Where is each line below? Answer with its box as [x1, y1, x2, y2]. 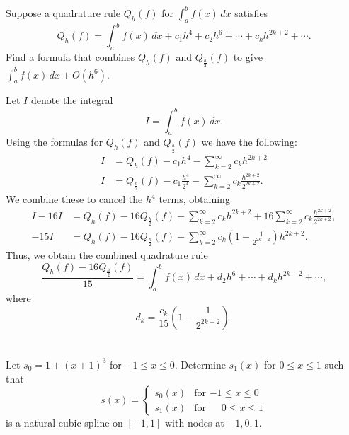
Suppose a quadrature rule [6, 5, 121, 20]
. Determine [174, 356, 226, 371]
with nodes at [165, 415, 224, 430]
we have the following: [201, 134, 297, 149]
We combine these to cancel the [6, 192, 143, 207]
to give [233, 49, 263, 64]
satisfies [234, 5, 268, 20]
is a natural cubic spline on [6, 415, 123, 430]
